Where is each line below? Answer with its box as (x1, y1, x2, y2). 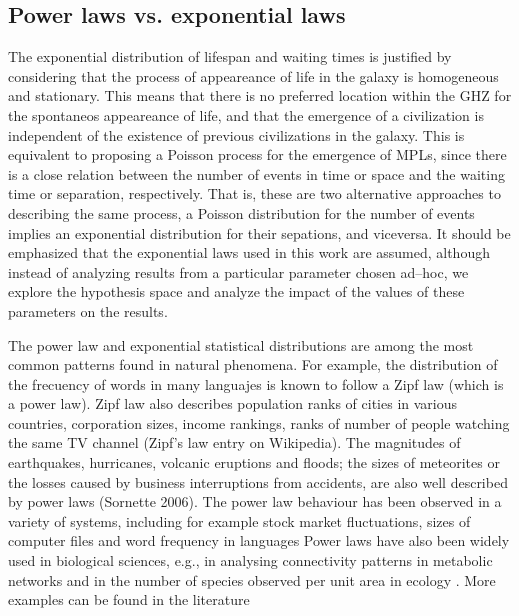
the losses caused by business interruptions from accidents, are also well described (8, 471, 508, 492)
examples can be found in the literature (8, 589, 250, 610)
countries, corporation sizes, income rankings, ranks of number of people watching (8, 412, 510, 433)
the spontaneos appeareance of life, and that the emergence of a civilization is (8, 104, 484, 125)
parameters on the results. (8, 300, 168, 321)
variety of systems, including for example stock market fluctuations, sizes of (8, 510, 471, 531)
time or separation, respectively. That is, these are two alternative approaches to (8, 183, 501, 204)
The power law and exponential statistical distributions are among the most (8, 334, 474, 355)
